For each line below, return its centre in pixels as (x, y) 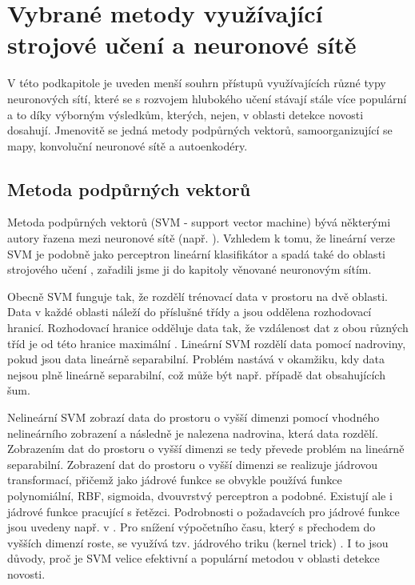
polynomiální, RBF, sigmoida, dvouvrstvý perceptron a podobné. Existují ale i (200, 495)
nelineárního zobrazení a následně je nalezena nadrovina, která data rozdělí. (193, 433)
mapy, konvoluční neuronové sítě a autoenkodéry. (128, 145)
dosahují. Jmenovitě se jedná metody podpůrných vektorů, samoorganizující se (200, 130)
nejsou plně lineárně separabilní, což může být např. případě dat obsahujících (196, 374)
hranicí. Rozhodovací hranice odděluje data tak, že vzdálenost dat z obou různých (208, 328)
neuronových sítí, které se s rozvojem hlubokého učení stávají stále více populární (207, 98)
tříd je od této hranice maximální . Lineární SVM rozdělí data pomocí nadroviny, (207, 343)
